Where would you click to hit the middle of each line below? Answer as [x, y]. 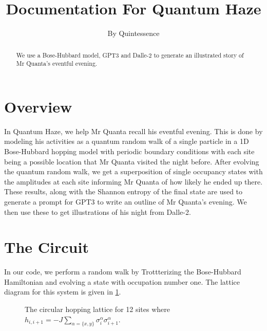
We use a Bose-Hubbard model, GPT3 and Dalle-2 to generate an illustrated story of [130, 55]
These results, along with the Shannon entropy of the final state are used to [123, 191]
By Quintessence [133, 33]
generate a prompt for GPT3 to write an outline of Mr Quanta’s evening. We [126, 201]
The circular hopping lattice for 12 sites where [98, 309]
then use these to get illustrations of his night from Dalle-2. [98, 212]
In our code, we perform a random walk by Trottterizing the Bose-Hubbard [123, 272]
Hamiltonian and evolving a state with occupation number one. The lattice [122, 281]
